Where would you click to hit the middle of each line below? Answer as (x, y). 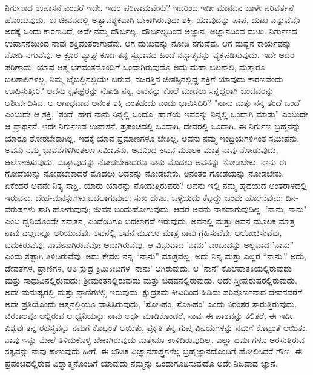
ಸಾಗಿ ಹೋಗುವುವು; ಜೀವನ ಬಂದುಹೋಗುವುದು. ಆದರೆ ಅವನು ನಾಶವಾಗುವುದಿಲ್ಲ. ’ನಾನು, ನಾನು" (172, 209)
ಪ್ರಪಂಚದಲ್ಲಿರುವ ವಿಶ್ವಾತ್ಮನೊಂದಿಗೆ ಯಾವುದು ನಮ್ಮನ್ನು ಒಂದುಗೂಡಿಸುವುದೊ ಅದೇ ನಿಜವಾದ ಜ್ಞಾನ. (141, 363)
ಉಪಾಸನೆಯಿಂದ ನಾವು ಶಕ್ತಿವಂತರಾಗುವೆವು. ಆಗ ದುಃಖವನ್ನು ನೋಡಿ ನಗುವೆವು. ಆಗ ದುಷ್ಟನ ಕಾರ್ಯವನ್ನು (148, 43)
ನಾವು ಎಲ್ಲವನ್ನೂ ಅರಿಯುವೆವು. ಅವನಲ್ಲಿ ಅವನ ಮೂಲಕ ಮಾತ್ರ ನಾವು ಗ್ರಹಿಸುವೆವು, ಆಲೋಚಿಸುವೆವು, (143, 233)
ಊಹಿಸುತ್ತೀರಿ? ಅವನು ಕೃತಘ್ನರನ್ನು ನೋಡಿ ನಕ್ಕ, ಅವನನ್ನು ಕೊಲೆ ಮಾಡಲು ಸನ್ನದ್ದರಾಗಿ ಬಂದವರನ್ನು (140, 90)
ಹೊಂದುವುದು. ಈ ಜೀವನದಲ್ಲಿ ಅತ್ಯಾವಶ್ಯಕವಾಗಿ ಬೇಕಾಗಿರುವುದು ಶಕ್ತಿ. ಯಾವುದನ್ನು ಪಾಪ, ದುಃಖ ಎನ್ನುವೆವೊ (153, 19)
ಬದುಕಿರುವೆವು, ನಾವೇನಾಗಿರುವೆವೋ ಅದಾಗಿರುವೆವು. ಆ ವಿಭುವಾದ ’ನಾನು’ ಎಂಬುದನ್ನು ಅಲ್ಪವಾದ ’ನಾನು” (149, 244)
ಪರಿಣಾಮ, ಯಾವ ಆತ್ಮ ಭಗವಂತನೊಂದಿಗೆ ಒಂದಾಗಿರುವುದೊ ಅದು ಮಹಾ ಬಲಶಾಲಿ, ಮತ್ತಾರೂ (135, 66)
